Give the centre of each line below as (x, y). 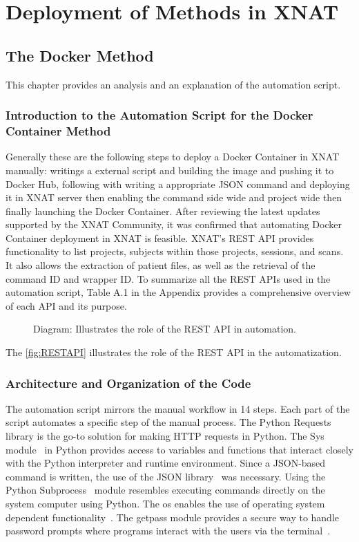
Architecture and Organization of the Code (128, 383)
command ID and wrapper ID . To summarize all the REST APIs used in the (168, 278)
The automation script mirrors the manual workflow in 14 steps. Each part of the (178, 408)
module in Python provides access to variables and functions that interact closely (180, 449)
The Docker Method (80, 55)
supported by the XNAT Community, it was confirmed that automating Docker (174, 224)
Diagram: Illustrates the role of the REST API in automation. (165, 329)
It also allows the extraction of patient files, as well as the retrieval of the (161, 265)
